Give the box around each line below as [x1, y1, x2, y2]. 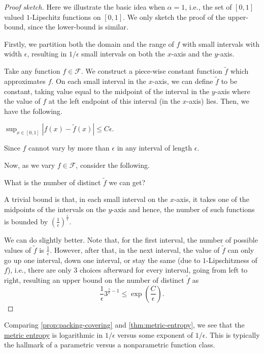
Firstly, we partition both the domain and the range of [4, 38, 174, 49]
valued [4, 11, 24, 22]
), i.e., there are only [7, 264, 72, 275]
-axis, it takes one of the [174, 194, 249, 204]
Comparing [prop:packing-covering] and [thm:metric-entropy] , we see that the [4, 319, 245, 330]
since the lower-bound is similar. [28, 21, 128, 32]
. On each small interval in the [51, 76, 146, 86]
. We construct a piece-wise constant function [81, 66, 222, 76]
